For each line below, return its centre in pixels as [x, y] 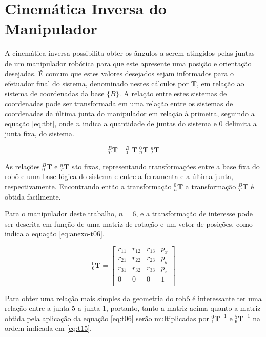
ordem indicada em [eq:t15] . [48, 328]
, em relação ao [220, 83]
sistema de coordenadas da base [55, 93]
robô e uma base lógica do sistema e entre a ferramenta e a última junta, [119, 176]
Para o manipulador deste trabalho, [60, 214]
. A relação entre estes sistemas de [173, 93]
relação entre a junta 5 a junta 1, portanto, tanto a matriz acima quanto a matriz [133, 308]
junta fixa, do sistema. [39, 134]
